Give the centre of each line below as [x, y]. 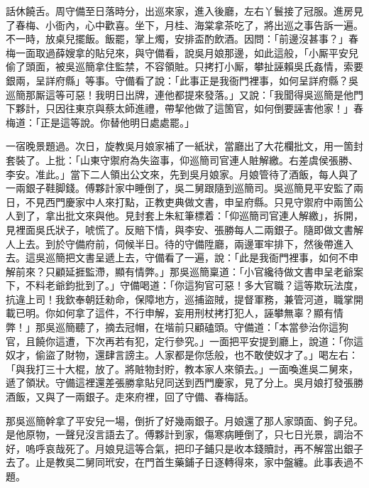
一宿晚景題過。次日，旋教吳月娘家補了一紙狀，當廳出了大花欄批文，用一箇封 [184, 146]
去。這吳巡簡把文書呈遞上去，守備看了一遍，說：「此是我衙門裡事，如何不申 [182, 257]
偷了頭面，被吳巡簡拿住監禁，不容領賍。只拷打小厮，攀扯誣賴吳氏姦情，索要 [184, 66]
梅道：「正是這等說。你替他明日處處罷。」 [100, 122]
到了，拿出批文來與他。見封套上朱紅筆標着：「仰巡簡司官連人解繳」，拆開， [189, 216]
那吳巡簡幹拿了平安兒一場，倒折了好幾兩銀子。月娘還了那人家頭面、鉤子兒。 [184, 420]
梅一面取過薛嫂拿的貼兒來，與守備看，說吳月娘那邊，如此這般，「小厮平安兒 [182, 52]
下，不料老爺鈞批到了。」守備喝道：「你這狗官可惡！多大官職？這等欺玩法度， [184, 285]
